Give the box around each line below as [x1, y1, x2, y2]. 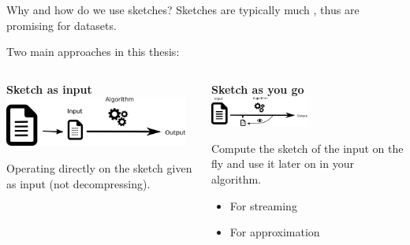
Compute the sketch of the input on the [211, 139, 404, 156]
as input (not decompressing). [6, 175, 151, 191]
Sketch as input [6, 80, 92, 97]
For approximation [229, 224, 320, 240]
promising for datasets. [6, 17, 117, 33]
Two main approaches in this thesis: [6, 43, 180, 60]
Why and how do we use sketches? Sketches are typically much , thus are [6, 2, 360, 17]
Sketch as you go [211, 80, 304, 97]
